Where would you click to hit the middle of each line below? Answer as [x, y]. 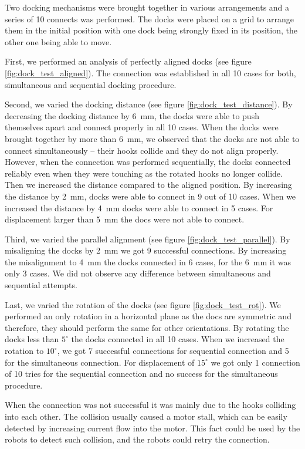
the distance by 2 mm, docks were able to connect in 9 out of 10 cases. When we [150, 196]
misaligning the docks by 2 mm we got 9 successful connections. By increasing [146, 250]
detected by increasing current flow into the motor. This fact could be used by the [152, 428]
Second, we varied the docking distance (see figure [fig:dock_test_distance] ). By [149, 104]
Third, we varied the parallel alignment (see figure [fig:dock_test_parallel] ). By [148, 239]
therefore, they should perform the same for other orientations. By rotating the [147, 327]
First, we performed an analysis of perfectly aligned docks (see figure [128, 61]
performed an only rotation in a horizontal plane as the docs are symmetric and [148, 316]
